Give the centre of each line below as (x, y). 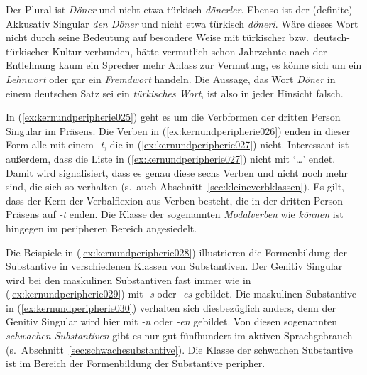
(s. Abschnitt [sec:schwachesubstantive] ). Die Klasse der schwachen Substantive (180, 349)
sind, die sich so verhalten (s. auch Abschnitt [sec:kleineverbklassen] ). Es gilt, (175, 186)
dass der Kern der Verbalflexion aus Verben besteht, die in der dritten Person (174, 200)
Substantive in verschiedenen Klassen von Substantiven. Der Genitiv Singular (174, 266)
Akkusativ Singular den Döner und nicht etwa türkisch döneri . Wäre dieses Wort (182, 23)
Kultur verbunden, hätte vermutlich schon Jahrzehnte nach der (190, 51)
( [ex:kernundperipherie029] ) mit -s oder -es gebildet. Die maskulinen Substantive (181, 294)
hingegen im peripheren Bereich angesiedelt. (102, 228)
